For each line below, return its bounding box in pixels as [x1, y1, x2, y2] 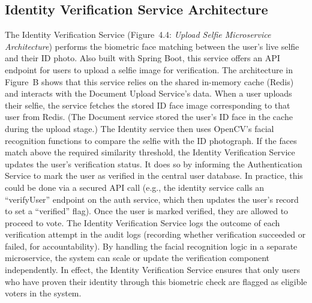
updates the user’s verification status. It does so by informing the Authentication [5, 157, 302, 170]
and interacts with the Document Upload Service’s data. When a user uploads [5, 87, 292, 100]
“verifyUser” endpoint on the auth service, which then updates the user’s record [5, 193, 299, 205]
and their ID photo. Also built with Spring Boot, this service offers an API [5, 52, 280, 64]
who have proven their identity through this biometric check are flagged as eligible [5, 275, 307, 287]
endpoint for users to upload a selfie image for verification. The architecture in [5, 63, 293, 76]
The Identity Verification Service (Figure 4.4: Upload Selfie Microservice [5, 28, 271, 41]
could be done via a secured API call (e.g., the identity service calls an [5, 181, 265, 193]
